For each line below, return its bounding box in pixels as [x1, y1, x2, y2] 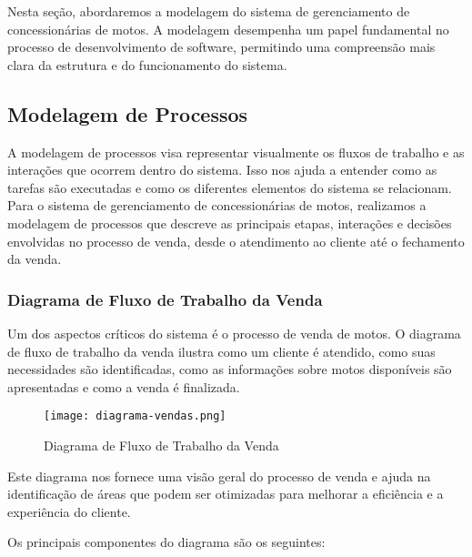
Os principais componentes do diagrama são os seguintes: [7, 532, 326, 552]
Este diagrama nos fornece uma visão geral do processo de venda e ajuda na [7, 466, 431, 485]
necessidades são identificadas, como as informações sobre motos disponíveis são [7, 360, 452, 379]
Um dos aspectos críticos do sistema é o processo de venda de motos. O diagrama [7, 323, 461, 342]
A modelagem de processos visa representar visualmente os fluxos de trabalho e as [7, 142, 465, 161]
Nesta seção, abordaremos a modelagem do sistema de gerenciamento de [7, 2, 410, 20]
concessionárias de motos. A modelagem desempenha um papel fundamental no [7, 19, 449, 38]
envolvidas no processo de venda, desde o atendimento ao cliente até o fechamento [7, 231, 465, 250]
